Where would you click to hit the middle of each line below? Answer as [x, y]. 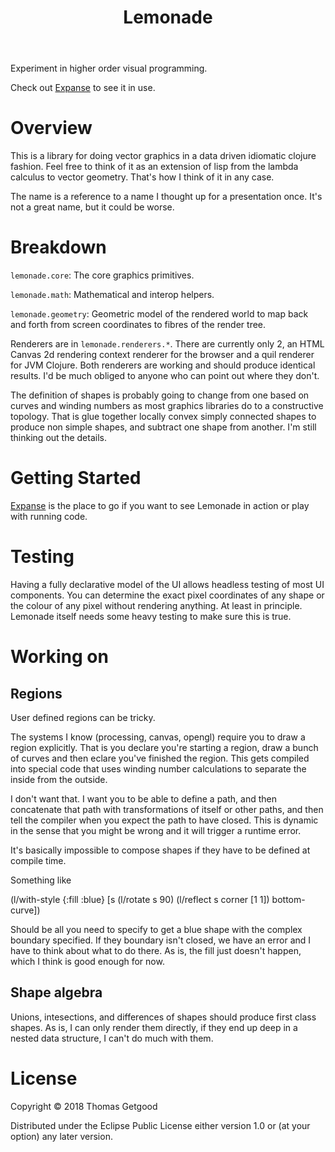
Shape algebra [56, 992]
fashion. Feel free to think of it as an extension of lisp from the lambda [154, 167]
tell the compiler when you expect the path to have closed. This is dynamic [164, 820]
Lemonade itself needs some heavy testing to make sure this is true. [151, 616]
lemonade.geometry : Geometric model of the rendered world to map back [159, 314]
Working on [59, 657]
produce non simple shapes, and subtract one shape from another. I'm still [163, 427]
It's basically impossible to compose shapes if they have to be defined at [160, 850]
